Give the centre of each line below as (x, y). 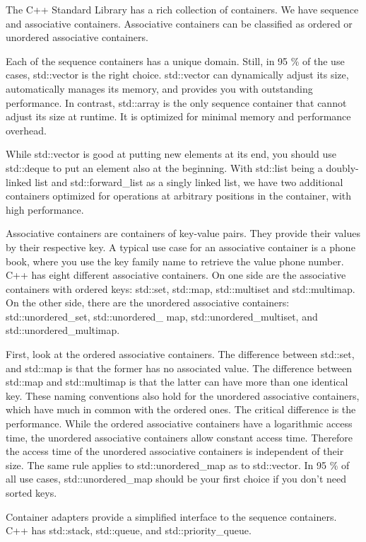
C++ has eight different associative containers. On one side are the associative (176, 275)
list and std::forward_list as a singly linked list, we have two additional (189, 181)
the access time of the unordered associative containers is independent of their (175, 451)
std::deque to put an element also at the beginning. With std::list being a (164, 167)
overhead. (26, 130)
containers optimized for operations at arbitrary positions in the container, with (179, 196)
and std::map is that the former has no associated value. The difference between (179, 368)
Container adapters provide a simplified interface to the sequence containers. (171, 516)
